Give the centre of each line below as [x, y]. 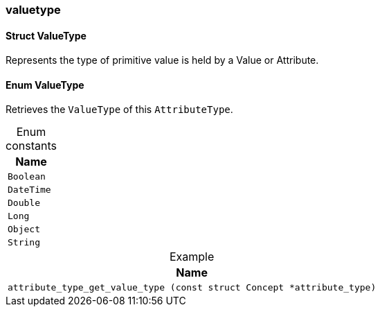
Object [24, 229]
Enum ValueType [45, 85]
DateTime [29, 190]
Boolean [27, 177]
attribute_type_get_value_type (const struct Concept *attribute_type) [192, 288]
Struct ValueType [46, 35]
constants [31, 146]
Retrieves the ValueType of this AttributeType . [119, 110]
